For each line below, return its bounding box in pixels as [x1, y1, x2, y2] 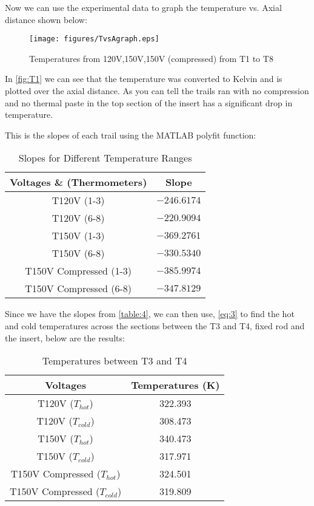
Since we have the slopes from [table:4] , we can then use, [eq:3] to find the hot [5, 307, 295, 320]
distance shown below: [5, 13, 87, 26]
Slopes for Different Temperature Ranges [18, 151, 192, 165]
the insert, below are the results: [5, 331, 125, 344]
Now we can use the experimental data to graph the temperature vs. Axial [5, 1, 282, 13]
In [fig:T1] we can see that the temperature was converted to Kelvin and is [5, 72, 282, 85]
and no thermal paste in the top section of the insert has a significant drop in [5, 96, 293, 109]
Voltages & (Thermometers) [10, 175, 147, 190]
